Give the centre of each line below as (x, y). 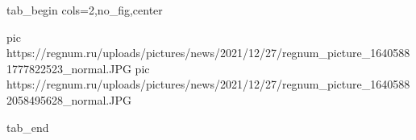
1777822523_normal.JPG (69, 68)
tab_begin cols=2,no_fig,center (85, 10)
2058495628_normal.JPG (69, 99)
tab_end (28, 127)
